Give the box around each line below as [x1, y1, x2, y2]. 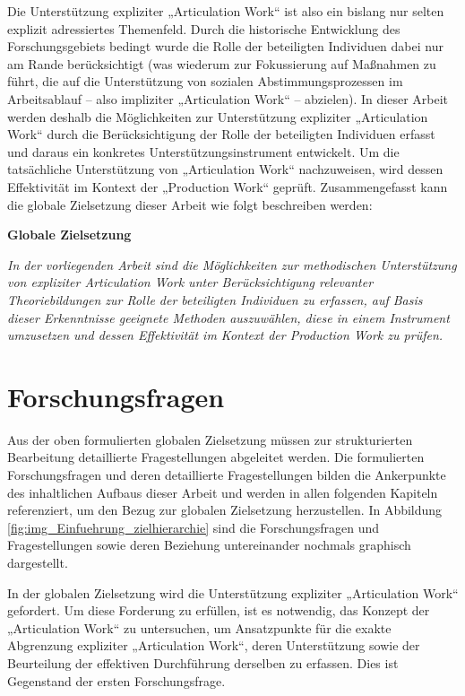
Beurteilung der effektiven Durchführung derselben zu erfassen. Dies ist [7, 653, 399, 672]
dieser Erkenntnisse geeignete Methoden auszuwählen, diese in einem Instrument [7, 308, 450, 326]
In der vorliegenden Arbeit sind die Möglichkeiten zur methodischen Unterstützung [7, 255, 457, 274]
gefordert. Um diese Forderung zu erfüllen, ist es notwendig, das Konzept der [7, 601, 430, 620]
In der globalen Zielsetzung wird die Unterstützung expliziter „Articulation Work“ [7, 583, 459, 602]
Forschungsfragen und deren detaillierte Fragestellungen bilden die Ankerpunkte [7, 465, 446, 483]
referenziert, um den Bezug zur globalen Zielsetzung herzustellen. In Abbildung [7, 500, 443, 519]
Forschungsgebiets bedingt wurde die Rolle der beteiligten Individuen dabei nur [7, 37, 443, 56]
